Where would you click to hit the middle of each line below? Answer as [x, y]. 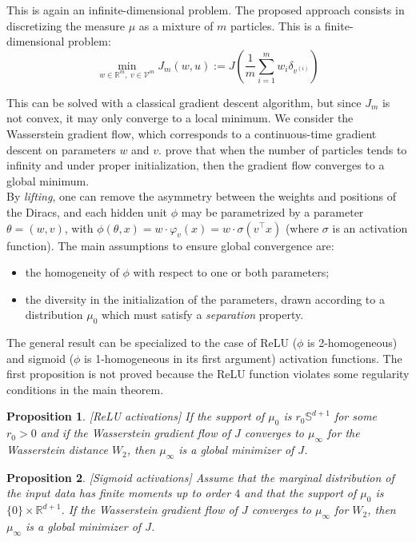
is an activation [370, 227]
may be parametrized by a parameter [272, 211]
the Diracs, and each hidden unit [87, 211]
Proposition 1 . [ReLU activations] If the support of [136, 416]
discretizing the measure [66, 25]
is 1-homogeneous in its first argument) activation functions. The [243, 358]
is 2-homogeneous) [352, 343]
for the [344, 433]
